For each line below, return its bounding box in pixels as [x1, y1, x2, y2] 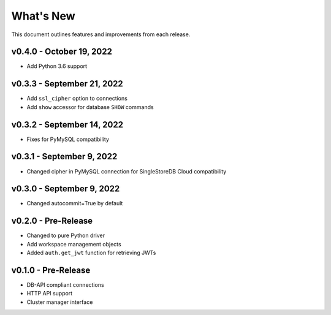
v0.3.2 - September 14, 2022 [11, 120, 124, 130]
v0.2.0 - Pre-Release [11, 216, 93, 226]
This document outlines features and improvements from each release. [11, 31, 191, 38]
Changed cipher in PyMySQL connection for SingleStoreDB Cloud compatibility [26, 167, 227, 175]
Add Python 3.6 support [26, 63, 88, 70]
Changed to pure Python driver [26, 232, 105, 239]
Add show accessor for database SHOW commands [26, 103, 154, 110]
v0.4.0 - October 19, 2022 [11, 47, 113, 57]
